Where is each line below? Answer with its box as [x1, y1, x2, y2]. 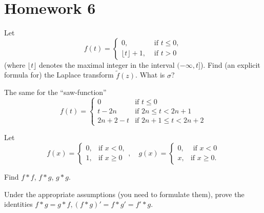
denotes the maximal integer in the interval [39, 59, 175, 70]
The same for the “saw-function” [4, 87, 107, 98]
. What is [135, 69, 165, 80]
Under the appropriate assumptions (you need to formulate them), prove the [4, 188, 245, 199]
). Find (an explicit [200, 59, 260, 70]
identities [4, 199, 33, 209]
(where [4, 59, 26, 70]
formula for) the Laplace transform [4, 69, 114, 80]
